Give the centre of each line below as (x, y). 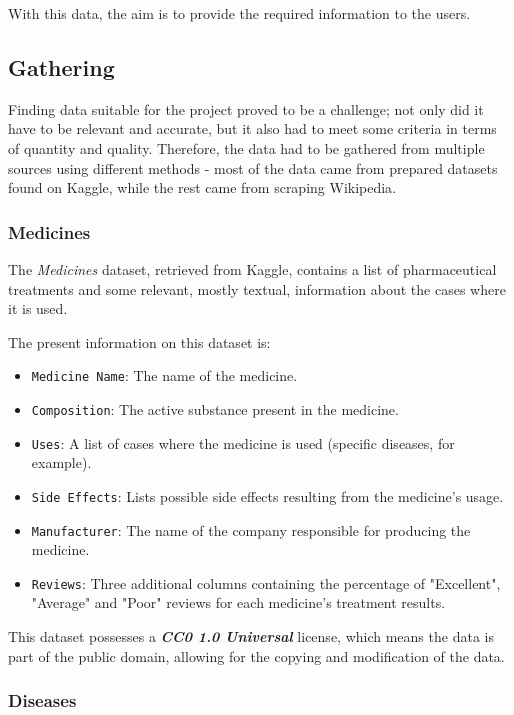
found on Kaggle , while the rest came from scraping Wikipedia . (202, 187)
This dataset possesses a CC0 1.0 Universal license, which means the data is (251, 636)
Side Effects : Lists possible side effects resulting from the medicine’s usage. (267, 495)
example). (61, 462)
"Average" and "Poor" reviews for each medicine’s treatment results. (238, 602)
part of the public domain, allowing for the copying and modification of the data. (256, 655)
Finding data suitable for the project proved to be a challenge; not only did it (246, 108)
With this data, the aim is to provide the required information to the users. (239, 13)
